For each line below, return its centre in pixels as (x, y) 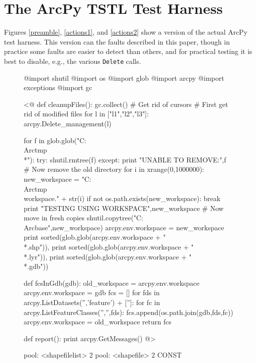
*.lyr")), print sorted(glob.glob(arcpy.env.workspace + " (108, 256)
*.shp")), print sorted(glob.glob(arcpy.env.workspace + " (109, 247)
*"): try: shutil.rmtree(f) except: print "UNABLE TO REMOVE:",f (125, 159)
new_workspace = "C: (58, 179)
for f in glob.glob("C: (55, 140)
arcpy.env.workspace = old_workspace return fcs (98, 322)
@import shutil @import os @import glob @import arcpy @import (124, 78)
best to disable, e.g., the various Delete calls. (73, 61)
